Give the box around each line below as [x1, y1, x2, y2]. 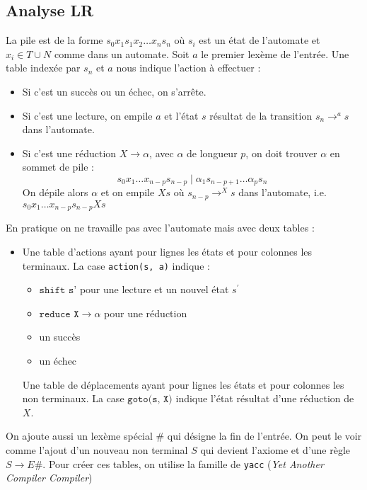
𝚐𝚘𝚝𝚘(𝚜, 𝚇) [127, 394, 173, 405]
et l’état [164, 108, 199, 122]
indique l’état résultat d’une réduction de [175, 391, 354, 406]
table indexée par [6, 60, 81, 75]
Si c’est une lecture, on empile [22, 108, 153, 122]
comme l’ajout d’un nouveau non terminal [6, 442, 188, 457]
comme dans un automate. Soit [54, 46, 190, 61]
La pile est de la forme [6, 33, 103, 47]
